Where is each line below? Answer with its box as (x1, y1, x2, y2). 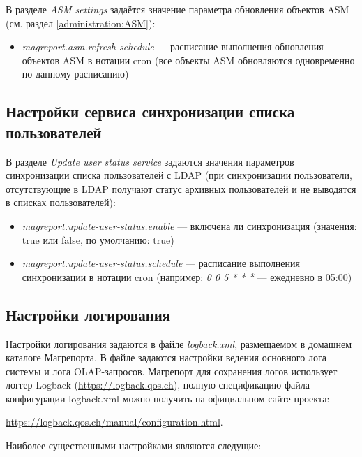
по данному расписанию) (22, 66, 129, 81)
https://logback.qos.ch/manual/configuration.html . (6, 414, 223, 429)
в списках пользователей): (6, 195, 116, 210)
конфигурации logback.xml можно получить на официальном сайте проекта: (6, 391, 330, 405)
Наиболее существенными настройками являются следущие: (6, 438, 262, 453)
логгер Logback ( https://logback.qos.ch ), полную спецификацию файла (6, 377, 310, 392)
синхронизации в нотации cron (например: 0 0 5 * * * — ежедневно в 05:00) (22, 269, 352, 284)
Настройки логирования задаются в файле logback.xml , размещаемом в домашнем (6, 336, 352, 351)
